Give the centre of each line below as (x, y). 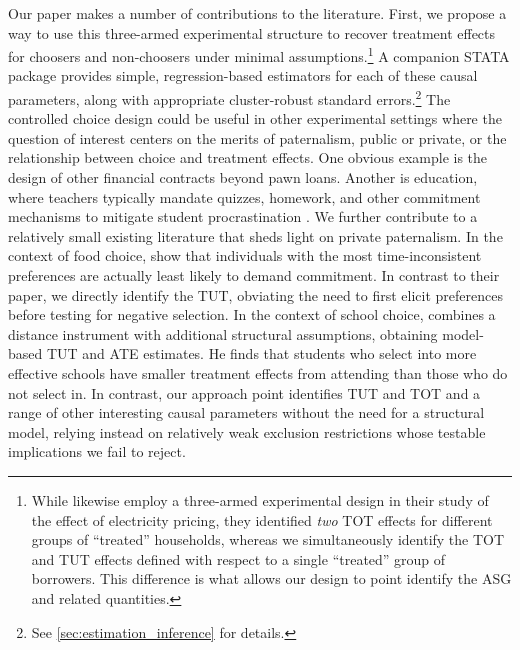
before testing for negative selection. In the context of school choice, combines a (252, 314)
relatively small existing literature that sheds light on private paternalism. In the (255, 235)
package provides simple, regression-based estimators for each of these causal (243, 75)
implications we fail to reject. (97, 451)
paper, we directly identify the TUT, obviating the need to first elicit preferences (256, 294)
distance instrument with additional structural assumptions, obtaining (223, 333)
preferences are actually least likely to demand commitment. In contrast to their (254, 275)
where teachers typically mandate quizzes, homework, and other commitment (244, 196)
